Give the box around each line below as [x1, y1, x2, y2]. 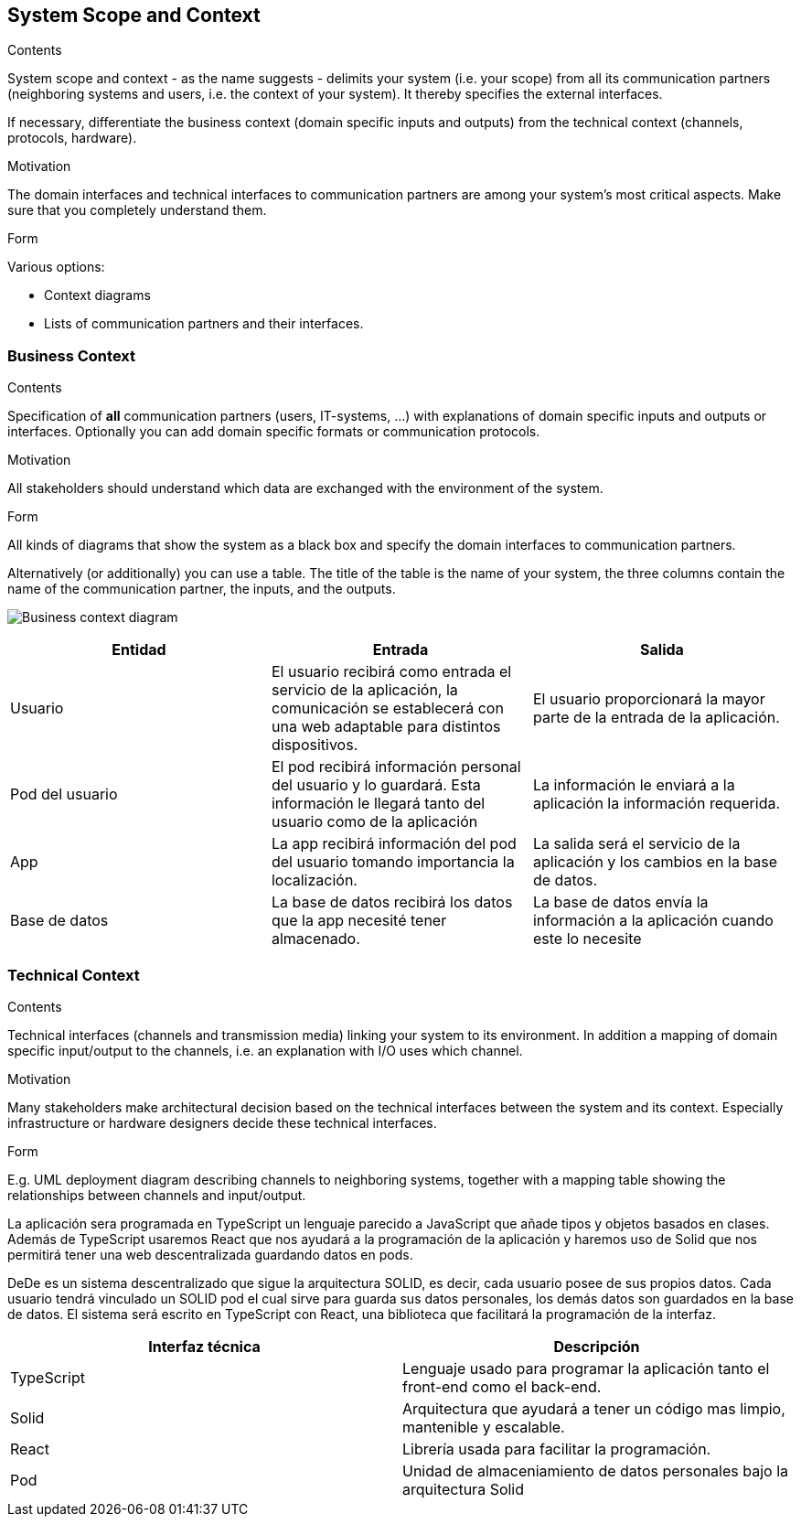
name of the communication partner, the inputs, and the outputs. [7, 581, 396, 597]
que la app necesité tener [271, 911, 447, 930]
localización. [271, 871, 358, 890]
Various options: [7, 259, 105, 275]
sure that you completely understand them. [7, 202, 267, 219]
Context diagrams [44, 287, 151, 304]
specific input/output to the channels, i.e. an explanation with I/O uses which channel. [7, 1042, 523, 1058]
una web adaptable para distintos [271, 717, 501, 736]
